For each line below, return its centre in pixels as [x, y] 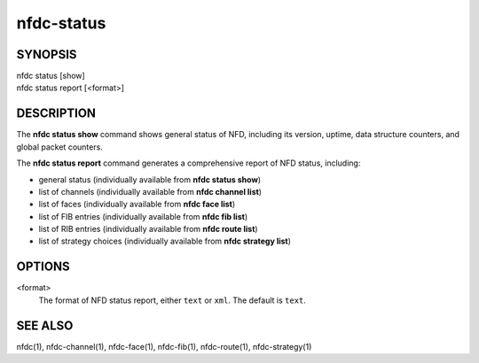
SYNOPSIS [47, 54]
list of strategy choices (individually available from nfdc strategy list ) [165, 241]
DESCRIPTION [56, 114]
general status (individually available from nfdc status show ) [150, 179]
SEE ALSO [45, 325]
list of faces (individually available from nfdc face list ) [137, 205]
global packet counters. [60, 147]
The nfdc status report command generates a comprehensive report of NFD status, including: [188, 163]
